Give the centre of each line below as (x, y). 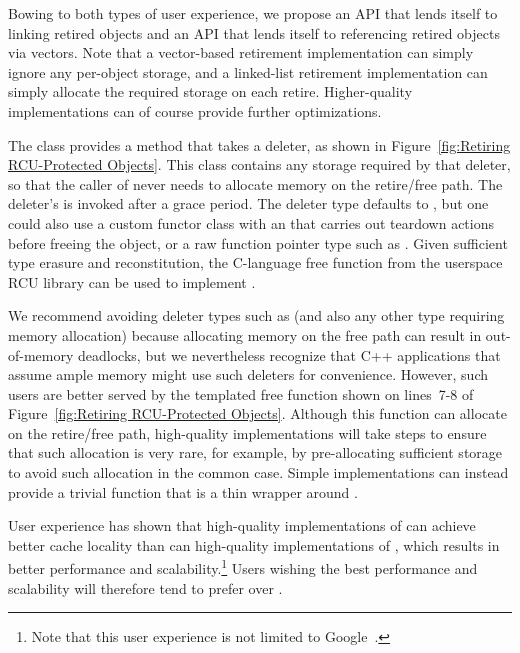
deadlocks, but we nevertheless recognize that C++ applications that (289, 354)
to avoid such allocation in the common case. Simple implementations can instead (258, 472)
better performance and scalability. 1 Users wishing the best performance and (243, 567)
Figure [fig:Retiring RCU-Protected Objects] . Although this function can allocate (257, 413)
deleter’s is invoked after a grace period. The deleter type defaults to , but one (248, 203)
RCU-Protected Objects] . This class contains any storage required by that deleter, (259, 164)
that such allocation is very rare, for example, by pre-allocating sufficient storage (255, 452)
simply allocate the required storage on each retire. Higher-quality (210, 91)
